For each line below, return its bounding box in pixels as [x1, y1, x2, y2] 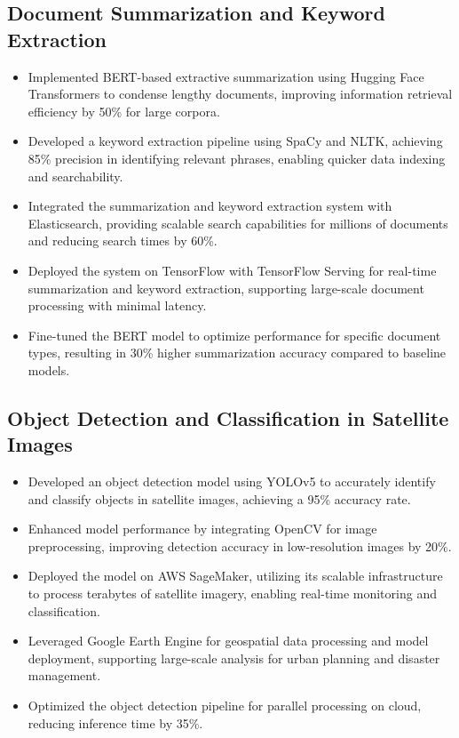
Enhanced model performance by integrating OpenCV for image [28, 519, 377, 538]
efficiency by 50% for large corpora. [28, 101, 220, 120]
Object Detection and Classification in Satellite [7, 404, 449, 431]
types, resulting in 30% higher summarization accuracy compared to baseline [28, 343, 447, 362]
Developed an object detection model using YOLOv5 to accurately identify [28, 472, 436, 491]
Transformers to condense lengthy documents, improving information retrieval [28, 84, 453, 103]
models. [28, 360, 70, 379]
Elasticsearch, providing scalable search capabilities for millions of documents [28, 213, 448, 232]
